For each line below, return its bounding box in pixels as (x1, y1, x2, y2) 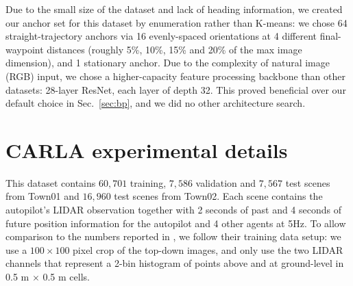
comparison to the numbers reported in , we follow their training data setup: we (5, 229, 341, 244)
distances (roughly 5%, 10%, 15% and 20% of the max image (47, 42, 302, 56)
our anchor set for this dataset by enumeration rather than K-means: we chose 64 (5, 15, 348, 29)
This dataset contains (5, 175, 96, 190)
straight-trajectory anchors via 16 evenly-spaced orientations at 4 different (5, 29, 317, 43)
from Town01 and (5, 189, 80, 203)
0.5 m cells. (42, 270, 90, 284)
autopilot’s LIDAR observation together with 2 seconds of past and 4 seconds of (5, 203, 342, 217)
